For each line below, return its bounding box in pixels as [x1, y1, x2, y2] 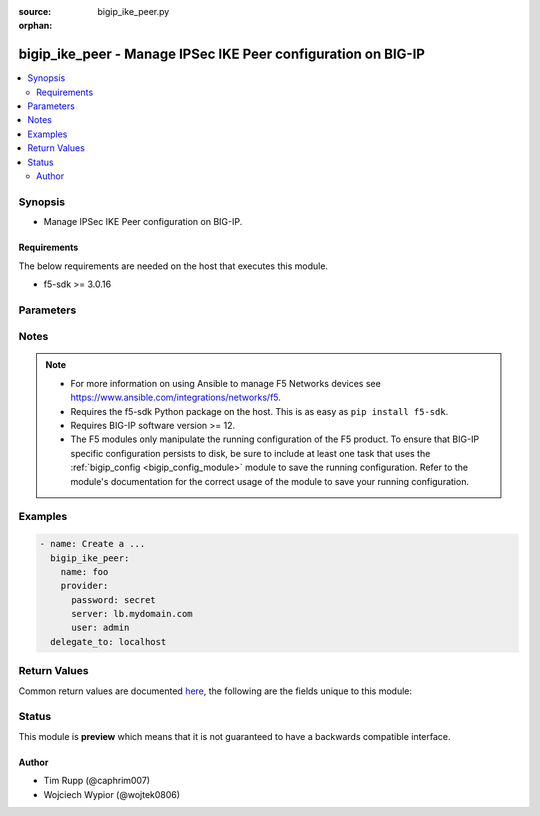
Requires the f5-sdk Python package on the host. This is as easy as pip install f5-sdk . [70, 405, 449, 417]
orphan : [18, 20, 53, 32]
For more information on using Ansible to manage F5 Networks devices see [70, 377, 382, 389]
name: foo [60, 566, 109, 577]
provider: [60, 580, 109, 592]
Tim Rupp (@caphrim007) [43, 775, 150, 787]
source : [18, 6, 52, 17]
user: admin [71, 622, 130, 634]
